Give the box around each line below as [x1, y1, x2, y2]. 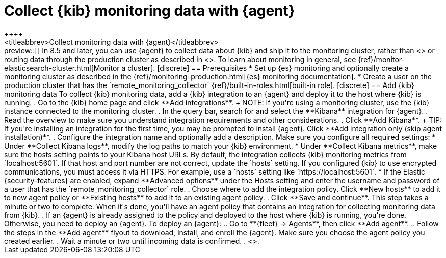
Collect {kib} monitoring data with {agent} [4, 2, 295, 19]
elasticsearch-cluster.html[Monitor [4, 63, 120, 72]
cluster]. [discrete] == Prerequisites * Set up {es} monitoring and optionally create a [127, 63, 409, 72]
